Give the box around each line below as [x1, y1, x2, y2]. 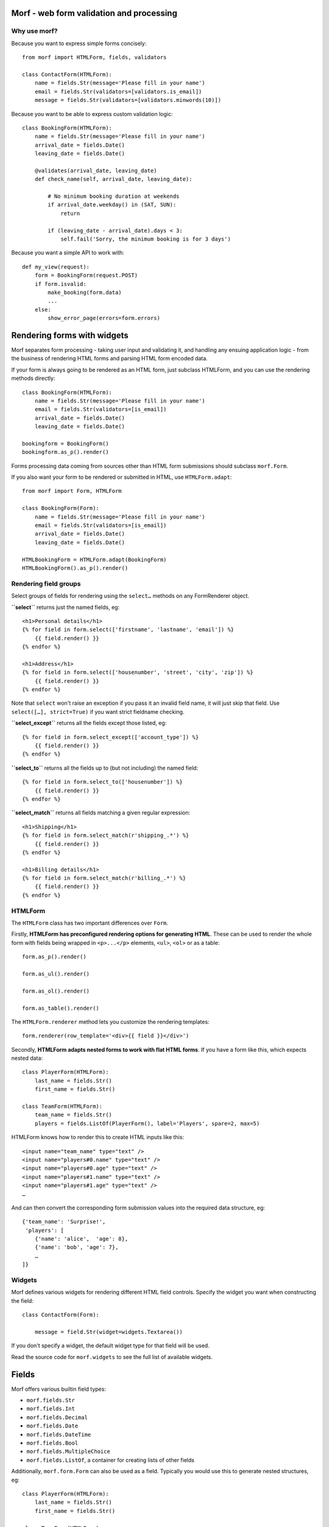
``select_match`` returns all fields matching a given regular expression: [11, 809, 191, 817]
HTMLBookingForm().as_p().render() [22, 564, 129, 571]
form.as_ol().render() [22, 987, 90, 994]
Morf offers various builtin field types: [11, 1385, 107, 1393]
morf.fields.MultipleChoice [26, 1448, 111, 1455]
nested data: [11, 1054, 43, 1062]
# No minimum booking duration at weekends [48, 193, 180, 200]
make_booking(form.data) [48, 289, 122, 296]
